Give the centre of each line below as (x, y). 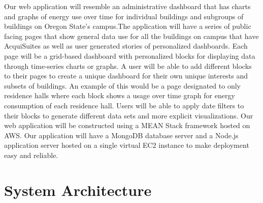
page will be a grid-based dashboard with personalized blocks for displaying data (130, 55)
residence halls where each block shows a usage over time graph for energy (120, 95)
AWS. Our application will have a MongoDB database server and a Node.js (121, 135)
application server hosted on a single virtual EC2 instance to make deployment (127, 145)
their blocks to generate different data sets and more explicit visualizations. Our (129, 115)
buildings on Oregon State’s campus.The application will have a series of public (128, 26)
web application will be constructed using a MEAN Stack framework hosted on (127, 125)
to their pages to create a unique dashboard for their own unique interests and (126, 76)
